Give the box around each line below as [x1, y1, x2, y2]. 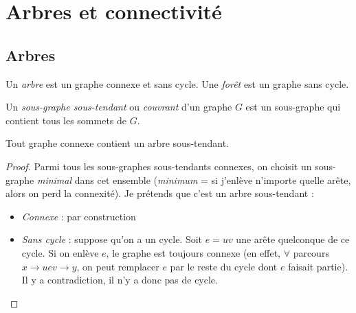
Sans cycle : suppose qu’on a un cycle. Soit [21, 232, 203, 246]
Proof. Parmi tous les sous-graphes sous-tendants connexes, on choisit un [5, 159, 312, 173]
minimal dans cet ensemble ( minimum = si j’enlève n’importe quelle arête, [36, 172, 351, 187]
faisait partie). [288, 259, 348, 273]
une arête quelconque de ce [236, 232, 350, 246]
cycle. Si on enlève [21, 245, 99, 259]
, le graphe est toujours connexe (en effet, [106, 245, 280, 259]
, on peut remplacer [76, 259, 159, 273]
